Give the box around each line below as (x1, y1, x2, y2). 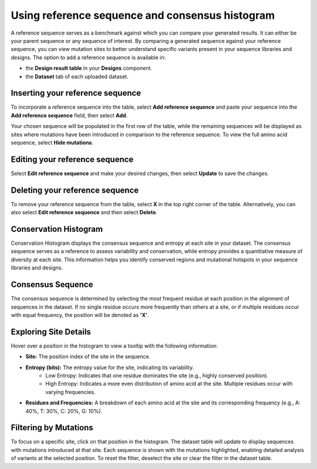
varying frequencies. (45, 388, 96, 396)
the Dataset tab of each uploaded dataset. (25, 73, 129, 80)
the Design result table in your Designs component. (25, 65, 153, 72)
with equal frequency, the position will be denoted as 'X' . (11, 311, 149, 318)
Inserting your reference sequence (11, 88, 141, 98)
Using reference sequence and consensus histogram (11, 9, 275, 22)
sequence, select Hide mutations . (11, 139, 94, 146)
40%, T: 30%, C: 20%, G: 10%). (25, 407, 103, 414)
